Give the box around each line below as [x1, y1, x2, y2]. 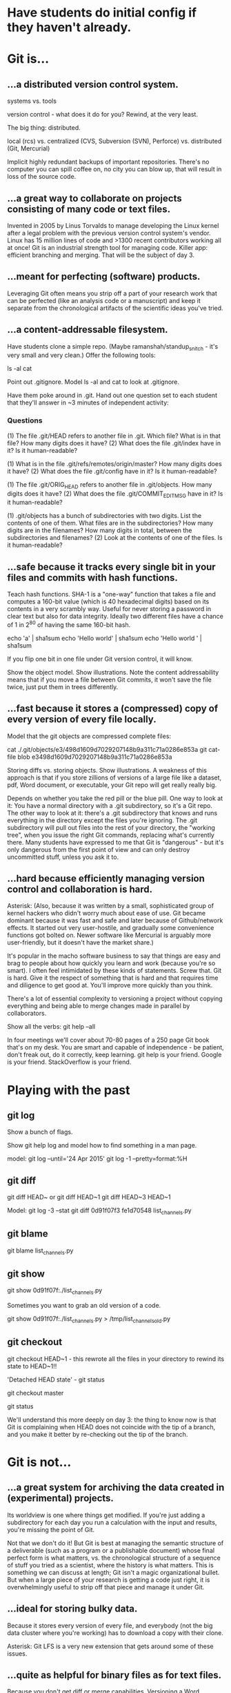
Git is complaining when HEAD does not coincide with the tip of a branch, [7, 1422, 216, 1431]
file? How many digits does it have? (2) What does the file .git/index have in [7, 438, 221, 447]
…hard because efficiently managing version [7, 872, 205, 884]
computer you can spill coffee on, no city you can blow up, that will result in [7, 165, 222, 173]
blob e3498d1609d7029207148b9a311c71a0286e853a [17, 753, 172, 761]
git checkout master [7, 1389, 64, 1397]
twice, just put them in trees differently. [7, 682, 119, 691]
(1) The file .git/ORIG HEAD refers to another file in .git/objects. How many [7, 480, 212, 490]
